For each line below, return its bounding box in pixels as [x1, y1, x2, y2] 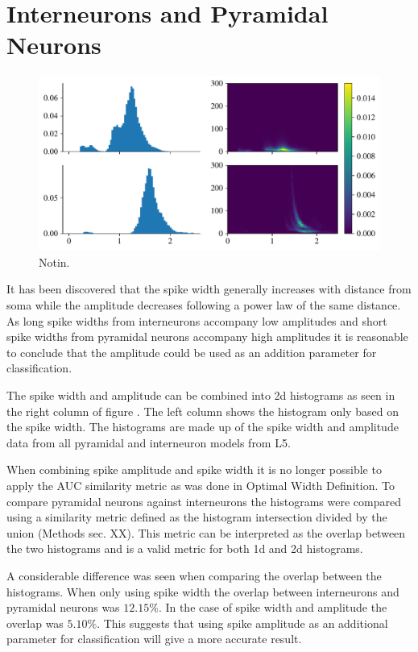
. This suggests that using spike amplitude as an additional [97, 614, 388, 631]
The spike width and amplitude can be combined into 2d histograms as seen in [6, 387, 395, 404]
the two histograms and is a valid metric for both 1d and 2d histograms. [6, 540, 363, 557]
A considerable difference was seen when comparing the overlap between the [6, 567, 382, 583]
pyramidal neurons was [6, 599, 120, 616]
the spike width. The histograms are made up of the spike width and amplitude [6, 418, 399, 435]
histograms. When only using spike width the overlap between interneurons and [6, 583, 399, 600]
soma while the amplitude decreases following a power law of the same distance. [6, 297, 401, 314]
